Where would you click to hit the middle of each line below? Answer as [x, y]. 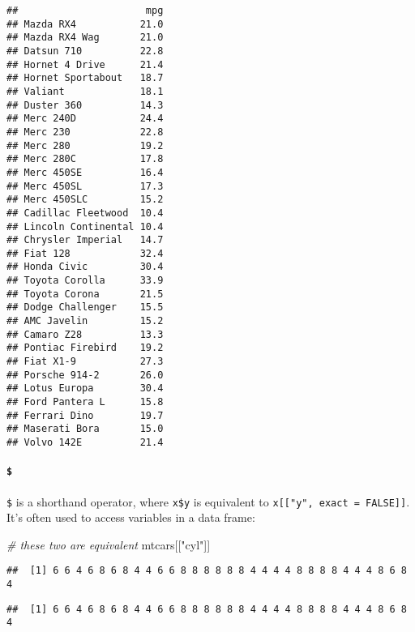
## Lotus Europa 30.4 [85, 389]
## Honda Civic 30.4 [85, 267]
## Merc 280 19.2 [85, 145]
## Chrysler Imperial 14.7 [85, 240]
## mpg [85, 11]
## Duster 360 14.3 [85, 105]
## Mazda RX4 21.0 [85, 24]
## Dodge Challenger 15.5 [85, 307]
